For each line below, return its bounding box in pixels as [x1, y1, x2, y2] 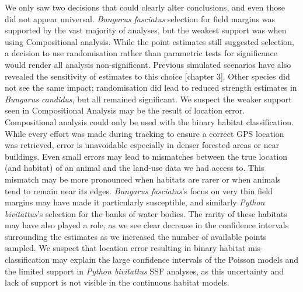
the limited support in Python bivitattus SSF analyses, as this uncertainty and [5, 264, 284, 277]
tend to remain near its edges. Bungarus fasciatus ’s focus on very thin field [5, 184, 273, 197]
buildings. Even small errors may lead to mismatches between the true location [5, 150, 288, 162]
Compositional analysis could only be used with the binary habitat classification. [5, 115, 294, 128]
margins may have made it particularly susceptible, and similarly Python [5, 196, 265, 208]
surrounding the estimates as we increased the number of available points [5, 230, 267, 242]
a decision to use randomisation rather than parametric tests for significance [5, 47, 277, 59]
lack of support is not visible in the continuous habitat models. [5, 276, 229, 288]
